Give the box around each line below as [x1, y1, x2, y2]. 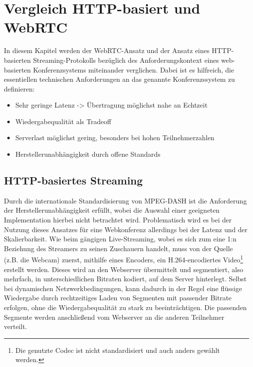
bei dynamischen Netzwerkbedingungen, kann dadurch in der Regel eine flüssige [4, 283, 242, 293]
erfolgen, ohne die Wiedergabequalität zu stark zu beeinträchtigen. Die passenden [4, 302, 247, 312]
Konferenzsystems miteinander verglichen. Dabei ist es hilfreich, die [33, 64, 234, 74]
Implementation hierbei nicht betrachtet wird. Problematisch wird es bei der [4, 215, 232, 225]
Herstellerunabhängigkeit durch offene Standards [15, 149, 161, 159]
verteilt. [4, 321, 27, 331]
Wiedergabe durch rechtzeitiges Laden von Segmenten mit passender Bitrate [4, 293, 232, 303]
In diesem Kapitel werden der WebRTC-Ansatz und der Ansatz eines [4, 45, 210, 55]
